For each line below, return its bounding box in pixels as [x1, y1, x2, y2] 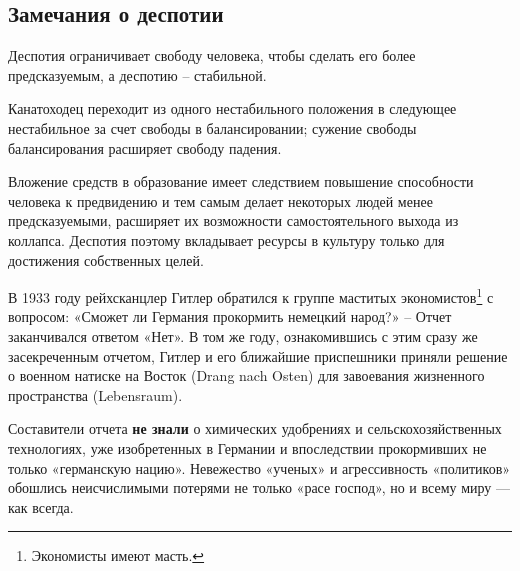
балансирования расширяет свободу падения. [8, 137, 282, 158]
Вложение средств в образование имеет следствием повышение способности [8, 171, 474, 192]
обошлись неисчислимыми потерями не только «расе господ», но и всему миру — [8, 477, 511, 498]
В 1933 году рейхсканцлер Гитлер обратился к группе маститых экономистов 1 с [8, 284, 494, 307]
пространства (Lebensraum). [8, 384, 183, 405]
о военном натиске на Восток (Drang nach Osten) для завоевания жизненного [8, 365, 485, 386]
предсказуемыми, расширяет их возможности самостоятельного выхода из [8, 210, 459, 231]
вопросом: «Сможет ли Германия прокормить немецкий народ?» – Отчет [8, 306, 452, 327]
